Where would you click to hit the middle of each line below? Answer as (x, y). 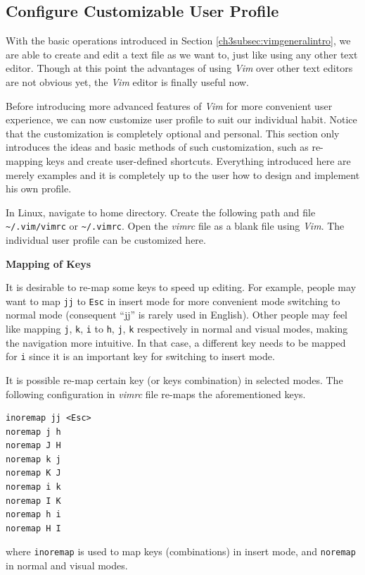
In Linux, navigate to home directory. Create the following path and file (161, 212)
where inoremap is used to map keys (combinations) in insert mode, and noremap (181, 551)
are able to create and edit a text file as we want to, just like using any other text (182, 54)
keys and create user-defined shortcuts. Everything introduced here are (198, 160)
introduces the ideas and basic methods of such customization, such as (157, 147)
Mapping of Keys (49, 263)
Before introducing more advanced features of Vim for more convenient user (169, 105)
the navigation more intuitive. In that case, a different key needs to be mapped (176, 342)
